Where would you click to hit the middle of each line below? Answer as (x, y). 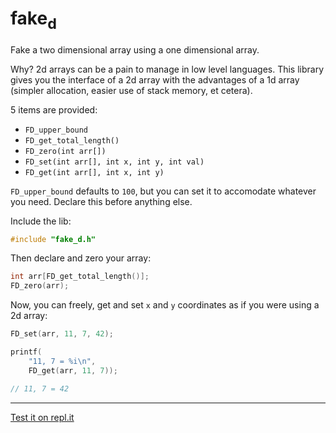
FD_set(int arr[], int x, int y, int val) (114, 162)
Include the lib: (41, 221)
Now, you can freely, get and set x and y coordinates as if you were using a (165, 305)
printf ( (26, 352)
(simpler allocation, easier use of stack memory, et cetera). (131, 90)
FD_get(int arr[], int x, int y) (94, 172)
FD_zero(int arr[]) (65, 151)
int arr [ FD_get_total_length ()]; (80, 277)
